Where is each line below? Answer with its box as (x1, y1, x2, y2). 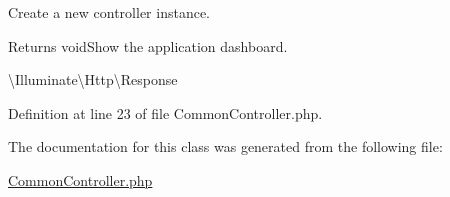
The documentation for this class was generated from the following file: (8, 136, 443, 157)
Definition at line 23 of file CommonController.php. (8, 102, 323, 123)
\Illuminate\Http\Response (8, 69, 178, 90)
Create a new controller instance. (8, 2, 211, 22)
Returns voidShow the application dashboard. (8, 35, 288, 56)
